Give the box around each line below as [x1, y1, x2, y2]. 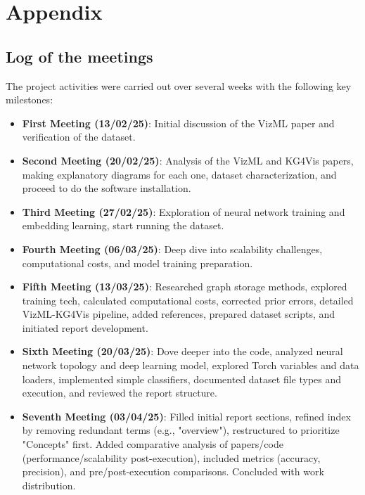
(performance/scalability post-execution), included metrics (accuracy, [22, 450, 321, 465]
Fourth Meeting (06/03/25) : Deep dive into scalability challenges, [22, 241, 323, 256]
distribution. [22, 477, 76, 492]
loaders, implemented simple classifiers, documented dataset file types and [22, 371, 342, 386]
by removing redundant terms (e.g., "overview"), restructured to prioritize [22, 423, 340, 437]
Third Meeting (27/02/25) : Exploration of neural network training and [22, 204, 345, 219]
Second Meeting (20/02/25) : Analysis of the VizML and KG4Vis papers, [22, 153, 354, 167]
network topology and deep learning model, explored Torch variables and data [22, 358, 359, 373]
